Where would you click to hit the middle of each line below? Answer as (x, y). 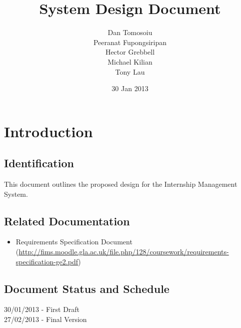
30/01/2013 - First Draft (42, 309)
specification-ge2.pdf (47, 261)
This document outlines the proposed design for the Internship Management (121, 184)
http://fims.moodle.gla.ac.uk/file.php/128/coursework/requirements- (124, 252)
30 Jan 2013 (130, 88)
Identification (39, 163)
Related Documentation (67, 221)
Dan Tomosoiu (130, 32)
